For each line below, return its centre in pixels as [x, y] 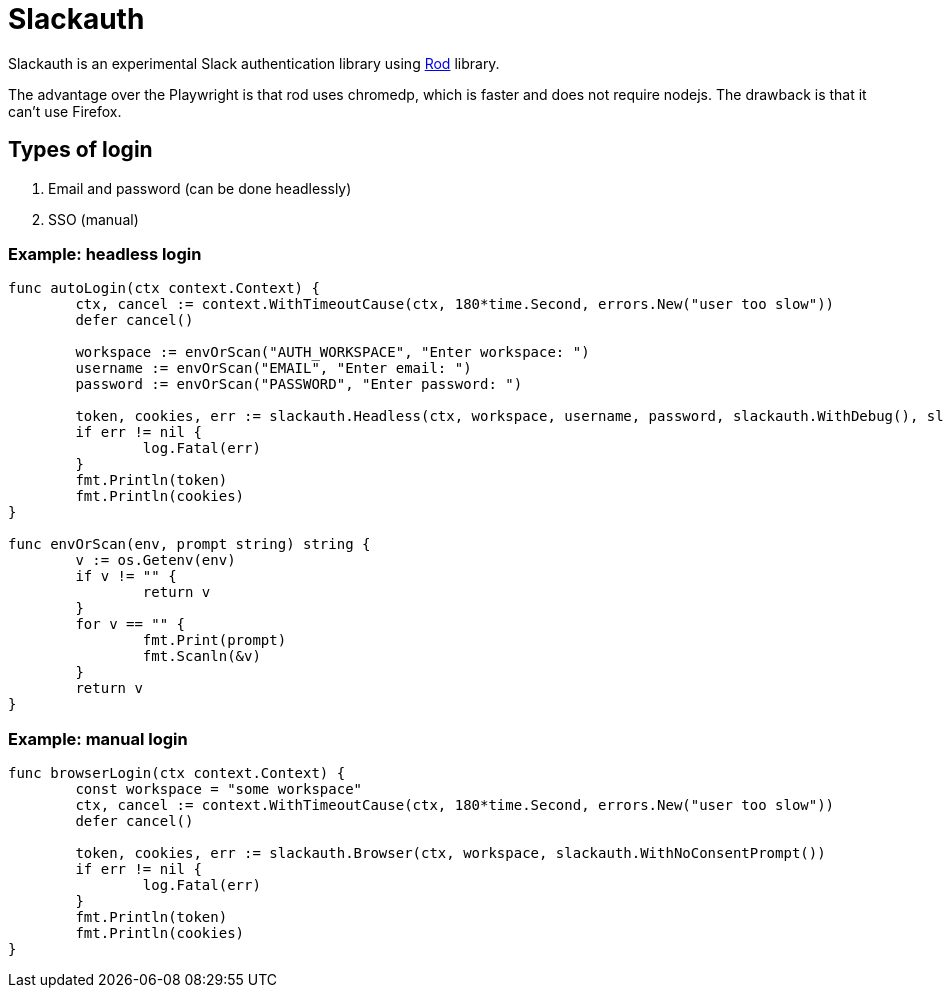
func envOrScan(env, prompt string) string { [189, 544]
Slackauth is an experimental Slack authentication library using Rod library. [254, 63]
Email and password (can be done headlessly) [200, 188]
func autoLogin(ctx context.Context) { [164, 288]
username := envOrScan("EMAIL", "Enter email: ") [273, 368]
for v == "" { [130, 624]
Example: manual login [98, 738]
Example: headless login [105, 253]
